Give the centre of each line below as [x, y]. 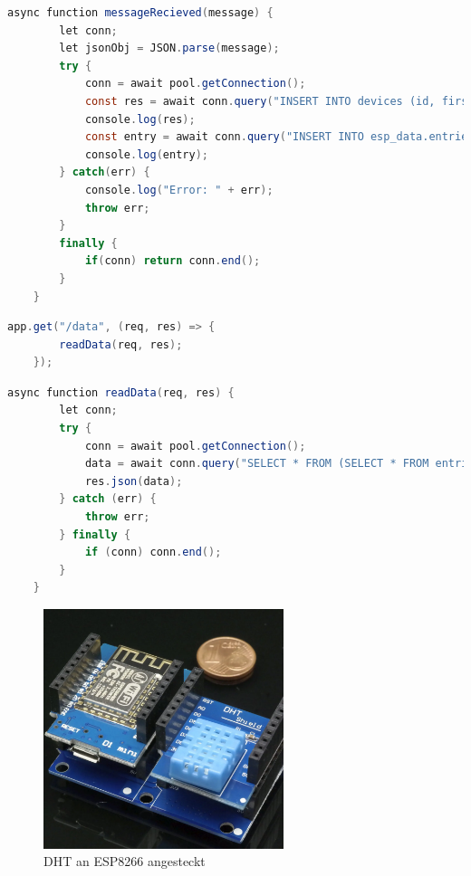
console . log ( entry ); [146, 154]
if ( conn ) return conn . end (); [173, 261]
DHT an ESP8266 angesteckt [125, 861]
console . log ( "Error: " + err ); [179, 190]
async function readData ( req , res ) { [121, 392]
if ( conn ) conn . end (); [153, 552]
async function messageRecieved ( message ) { [140, 13]
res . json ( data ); [134, 481]
